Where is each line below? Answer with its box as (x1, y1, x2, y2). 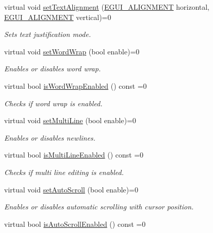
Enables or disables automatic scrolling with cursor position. (4, 201, 194, 212)
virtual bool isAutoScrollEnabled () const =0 (4, 218, 146, 229)
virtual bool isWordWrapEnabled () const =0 (4, 80, 147, 91)
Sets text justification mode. (4, 29, 91, 40)
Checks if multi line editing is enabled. (4, 166, 124, 177)
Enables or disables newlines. (4, 132, 95, 143)
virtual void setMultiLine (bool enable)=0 (4, 115, 137, 126)
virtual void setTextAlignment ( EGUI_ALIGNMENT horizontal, (4, 2, 210, 12)
